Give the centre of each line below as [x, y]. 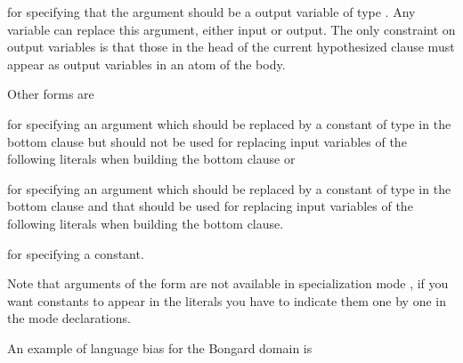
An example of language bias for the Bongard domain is [160, 347]
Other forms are [51, 94]
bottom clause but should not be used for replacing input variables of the [207, 141]
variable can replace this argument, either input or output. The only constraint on [231, 29]
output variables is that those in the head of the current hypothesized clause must [231, 47]
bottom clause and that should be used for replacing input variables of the [210, 206]
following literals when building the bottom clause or [151, 159]
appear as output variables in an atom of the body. [146, 64]
